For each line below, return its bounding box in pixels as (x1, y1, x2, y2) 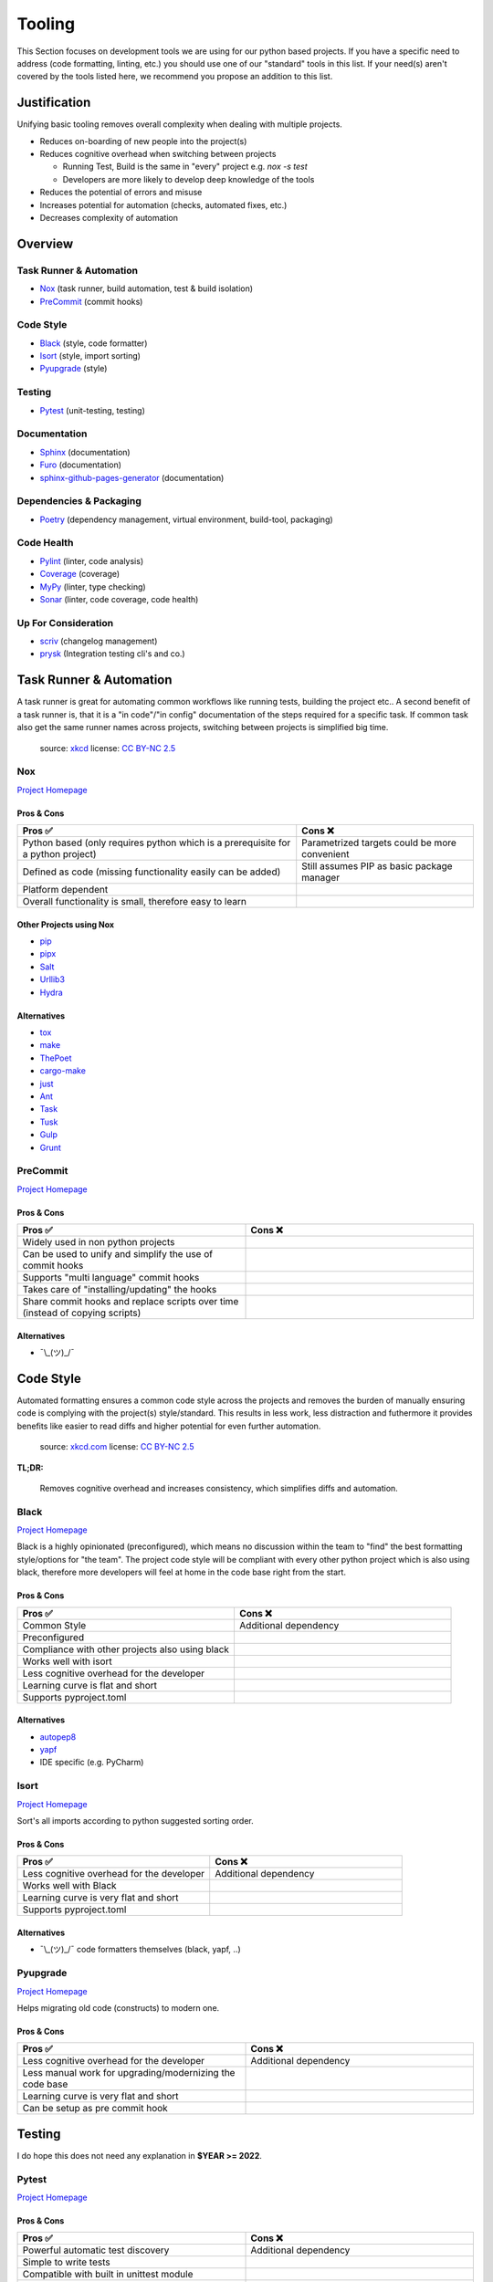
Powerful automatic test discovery (22, 2244, 170, 2256)
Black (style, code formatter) (39, 338, 148, 349)
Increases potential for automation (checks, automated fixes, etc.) (39, 199, 288, 210)
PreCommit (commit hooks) (39, 296, 143, 307)
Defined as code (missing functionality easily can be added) (22, 865, 281, 878)
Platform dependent (22, 884, 109, 896)
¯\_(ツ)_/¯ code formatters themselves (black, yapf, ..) (39, 1944, 241, 1955)
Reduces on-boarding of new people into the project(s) (39, 135, 247, 146)
